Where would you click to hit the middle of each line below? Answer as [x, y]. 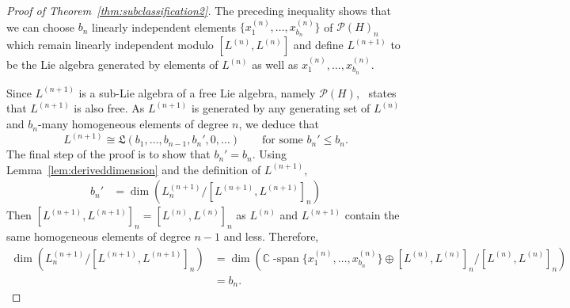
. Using [270, 154]
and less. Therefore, [271, 236]
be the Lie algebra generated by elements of [112, 65]
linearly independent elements [164, 27]
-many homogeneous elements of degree [133, 124]
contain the [372, 215]
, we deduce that [279, 124]
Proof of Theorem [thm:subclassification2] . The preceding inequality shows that [199, 10]
